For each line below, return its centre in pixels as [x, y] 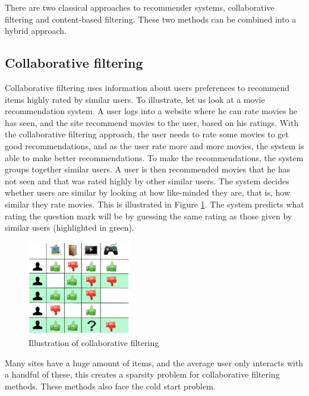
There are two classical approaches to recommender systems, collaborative [140, 7]
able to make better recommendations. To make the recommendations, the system [154, 157]
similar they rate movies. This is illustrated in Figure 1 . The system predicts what [154, 204]
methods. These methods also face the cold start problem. [110, 386]
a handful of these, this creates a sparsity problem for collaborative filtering [142, 374]
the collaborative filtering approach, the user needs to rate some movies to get [147, 134]
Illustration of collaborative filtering [94, 342]
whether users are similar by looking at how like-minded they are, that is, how [147, 192]
